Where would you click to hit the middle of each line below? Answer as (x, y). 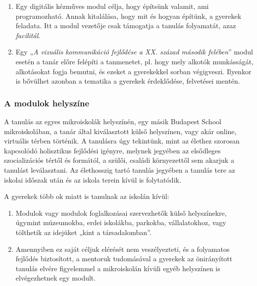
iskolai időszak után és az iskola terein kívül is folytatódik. (93, 179)
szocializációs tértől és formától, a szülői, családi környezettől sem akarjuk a (119, 160)
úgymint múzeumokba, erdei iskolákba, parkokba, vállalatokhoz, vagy (121, 222)
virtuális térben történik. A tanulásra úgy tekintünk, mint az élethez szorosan (122, 141)
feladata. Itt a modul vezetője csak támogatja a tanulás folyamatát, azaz (126, 25)
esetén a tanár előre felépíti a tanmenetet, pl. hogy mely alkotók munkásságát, (134, 61)
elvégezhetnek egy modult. (56, 278)
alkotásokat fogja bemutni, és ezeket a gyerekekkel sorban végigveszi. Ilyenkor (133, 71)
